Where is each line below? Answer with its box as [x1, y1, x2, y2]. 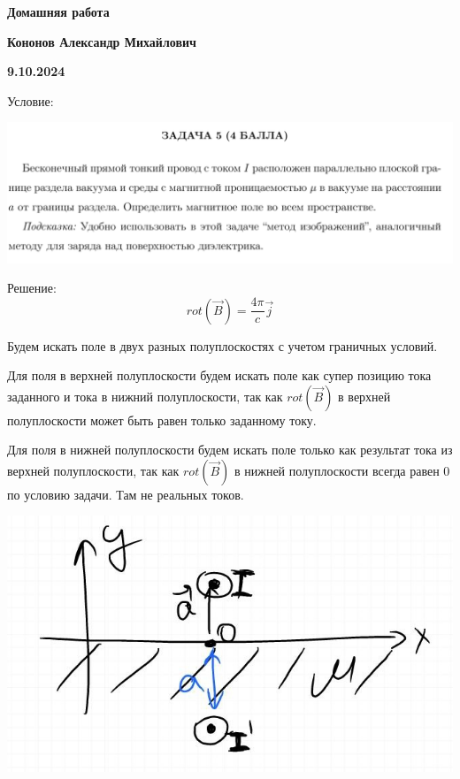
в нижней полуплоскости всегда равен [234, 461, 440, 479]
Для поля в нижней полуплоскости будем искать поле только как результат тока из [7, 440, 453, 459]
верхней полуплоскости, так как [7, 461, 180, 479]
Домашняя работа [7, 3, 110, 20]
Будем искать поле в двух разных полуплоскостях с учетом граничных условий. [7, 336, 438, 355]
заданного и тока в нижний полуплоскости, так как [7, 386, 283, 405]
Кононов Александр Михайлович [7, 32, 196, 50]
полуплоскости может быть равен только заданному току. [7, 410, 317, 429]
